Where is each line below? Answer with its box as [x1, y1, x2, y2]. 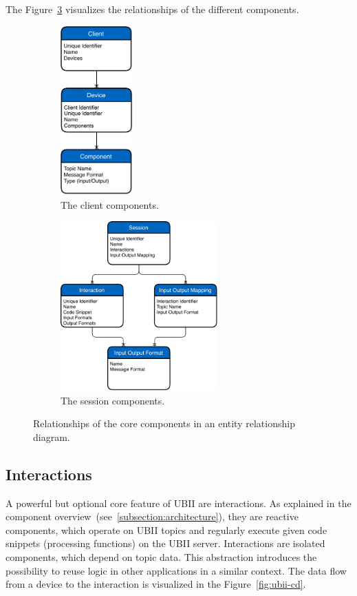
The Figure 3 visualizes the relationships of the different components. [6, 2, 299, 16]
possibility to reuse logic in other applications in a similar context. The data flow [6, 563, 347, 577]
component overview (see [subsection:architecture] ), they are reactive [6, 509, 299, 524]
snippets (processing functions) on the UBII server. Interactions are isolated [6, 536, 325, 551]
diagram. [33, 429, 70, 444]
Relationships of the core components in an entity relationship [33, 416, 295, 431]
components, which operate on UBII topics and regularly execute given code [6, 522, 327, 537]
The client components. [61, 197, 159, 212]
